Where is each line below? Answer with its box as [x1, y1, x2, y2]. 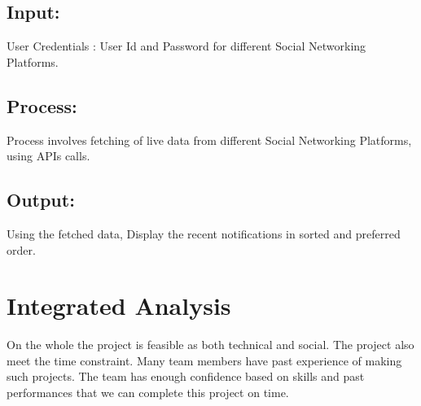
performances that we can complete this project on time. [7, 384, 289, 401]
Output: [7, 187, 75, 212]
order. [7, 241, 36, 258]
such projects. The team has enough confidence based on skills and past [7, 368, 365, 385]
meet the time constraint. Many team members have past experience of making [7, 351, 402, 369]
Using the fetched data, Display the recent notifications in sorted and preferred [7, 225, 401, 242]
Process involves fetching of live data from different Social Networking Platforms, [7, 131, 412, 148]
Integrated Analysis [7, 289, 231, 322]
